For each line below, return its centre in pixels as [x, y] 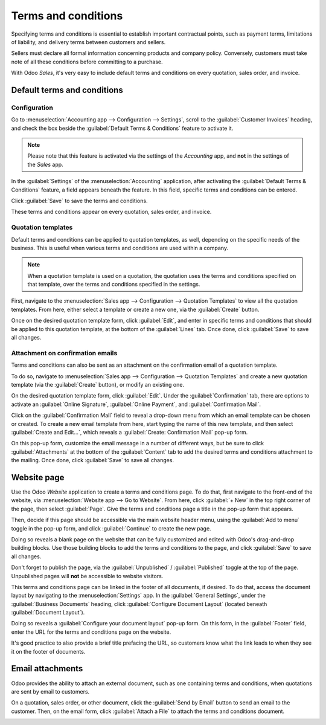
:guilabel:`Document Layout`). [48, 613]
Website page [38, 477]
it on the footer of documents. [48, 651]
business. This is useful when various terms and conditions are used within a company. [120, 248]
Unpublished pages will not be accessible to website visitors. [87, 576]
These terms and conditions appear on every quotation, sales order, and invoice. [111, 212]
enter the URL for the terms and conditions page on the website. [91, 632]
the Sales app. [45, 164]
